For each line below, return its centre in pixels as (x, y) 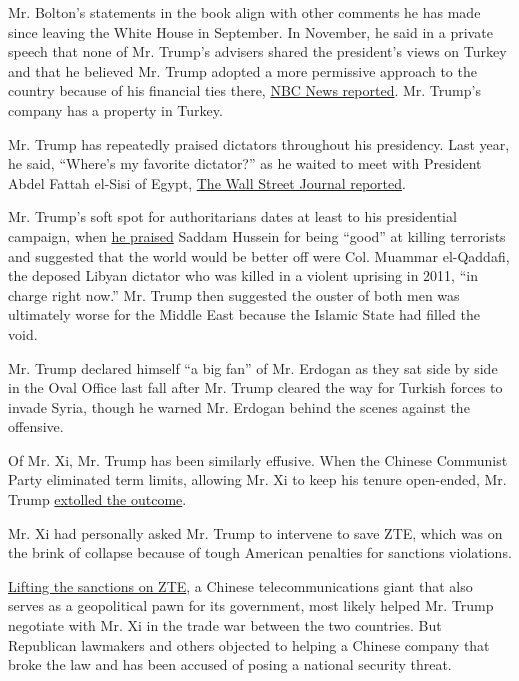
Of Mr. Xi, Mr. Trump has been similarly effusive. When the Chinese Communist (258, 459)
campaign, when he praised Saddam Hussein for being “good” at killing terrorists (257, 235)
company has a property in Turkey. (115, 109)
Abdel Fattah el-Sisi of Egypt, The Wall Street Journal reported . (207, 182)
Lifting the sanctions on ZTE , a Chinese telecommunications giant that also (240, 585)
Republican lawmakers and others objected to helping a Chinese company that (249, 644)
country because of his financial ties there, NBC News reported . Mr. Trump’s (244, 90)
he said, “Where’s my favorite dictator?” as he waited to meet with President (245, 163)
